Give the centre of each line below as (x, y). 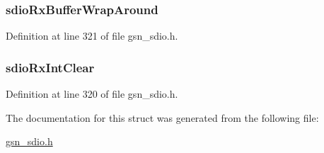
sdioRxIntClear (50, 67)
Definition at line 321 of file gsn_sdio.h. (92, 36)
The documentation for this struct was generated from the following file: (162, 117)
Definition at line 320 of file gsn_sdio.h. (92, 94)
